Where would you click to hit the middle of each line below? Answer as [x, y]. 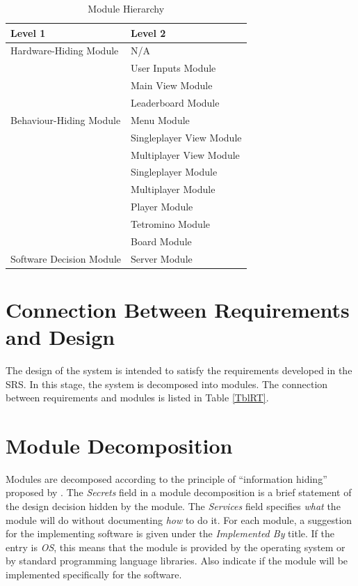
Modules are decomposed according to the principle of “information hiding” [166, 478]
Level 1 [28, 32]
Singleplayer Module [174, 172]
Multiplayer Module [173, 189]
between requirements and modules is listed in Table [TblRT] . [137, 398]
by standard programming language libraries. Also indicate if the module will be [177, 561]
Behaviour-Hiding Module [66, 119]
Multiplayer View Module [185, 154]
